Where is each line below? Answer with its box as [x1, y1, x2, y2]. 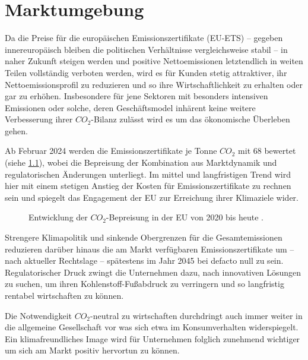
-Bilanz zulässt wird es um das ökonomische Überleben [91, 113, 290, 125]
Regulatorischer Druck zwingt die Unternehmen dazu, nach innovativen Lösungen [5, 266, 301, 278]
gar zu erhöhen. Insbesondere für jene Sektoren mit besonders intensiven [5, 90, 268, 102]
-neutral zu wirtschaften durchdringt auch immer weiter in [90, 309, 303, 321]
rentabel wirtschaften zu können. [5, 289, 124, 301]
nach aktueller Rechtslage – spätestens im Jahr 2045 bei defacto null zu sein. [5, 254, 284, 267]
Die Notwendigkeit [5, 309, 72, 321]
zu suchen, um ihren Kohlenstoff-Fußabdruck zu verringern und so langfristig [5, 277, 284, 290]
